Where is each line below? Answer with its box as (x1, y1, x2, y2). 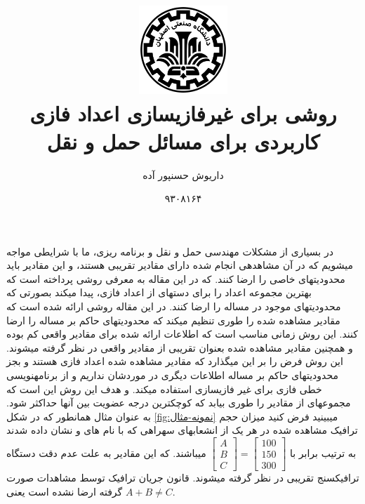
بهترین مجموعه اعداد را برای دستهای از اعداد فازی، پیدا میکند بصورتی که (6, 285, 312, 300)
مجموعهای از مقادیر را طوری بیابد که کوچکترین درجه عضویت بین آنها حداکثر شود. (6, 395, 351, 410)
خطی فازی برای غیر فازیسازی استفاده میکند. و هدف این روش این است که (6, 381, 322, 396)
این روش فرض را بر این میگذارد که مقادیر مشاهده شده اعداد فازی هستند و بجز (6, 354, 343, 369)
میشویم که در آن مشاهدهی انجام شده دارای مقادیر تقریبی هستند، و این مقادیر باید (6, 258, 353, 272)
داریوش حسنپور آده (142, 167, 224, 182)
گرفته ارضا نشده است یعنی (6, 484, 123, 498)
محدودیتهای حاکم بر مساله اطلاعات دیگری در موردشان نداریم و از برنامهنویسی (6, 368, 339, 383)
